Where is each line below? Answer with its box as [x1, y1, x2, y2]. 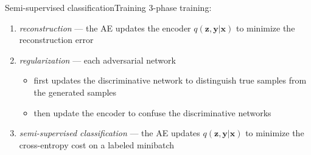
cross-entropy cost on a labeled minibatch [19, 138, 175, 151]
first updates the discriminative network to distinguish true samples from [33, 74, 307, 87]
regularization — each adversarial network [19, 53, 176, 66]
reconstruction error [19, 33, 94, 46]
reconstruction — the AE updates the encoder [19, 21, 191, 34]
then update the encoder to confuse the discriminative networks [33, 106, 271, 119]
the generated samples [33, 85, 117, 98]
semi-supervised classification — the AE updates [19, 127, 200, 139]
